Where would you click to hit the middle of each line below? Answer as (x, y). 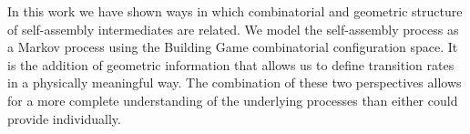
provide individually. (64, 118)
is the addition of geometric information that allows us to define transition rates (231, 64)
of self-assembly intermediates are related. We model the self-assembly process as (233, 29)
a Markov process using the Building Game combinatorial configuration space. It (233, 47)
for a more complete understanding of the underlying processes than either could (233, 100)
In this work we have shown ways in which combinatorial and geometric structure (235, 11)
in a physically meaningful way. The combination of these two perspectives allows (235, 82)
